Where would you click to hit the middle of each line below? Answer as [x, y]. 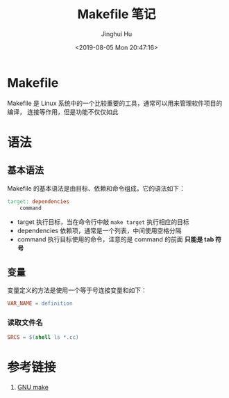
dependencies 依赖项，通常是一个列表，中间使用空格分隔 [99, 231]
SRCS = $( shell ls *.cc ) [43, 337]
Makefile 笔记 [117, 14]
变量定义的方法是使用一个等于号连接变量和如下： [77, 290]
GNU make [33, 388]
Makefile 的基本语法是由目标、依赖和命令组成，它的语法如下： [96, 188]
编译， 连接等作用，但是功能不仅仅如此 [63, 111]
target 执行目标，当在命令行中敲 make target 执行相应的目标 [103, 222]
